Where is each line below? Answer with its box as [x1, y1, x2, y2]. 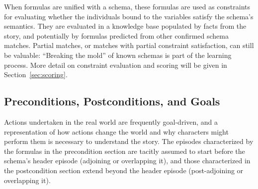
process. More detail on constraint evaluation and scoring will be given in [4, 59, 227, 70]
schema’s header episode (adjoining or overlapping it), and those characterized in [4, 155, 251, 166]
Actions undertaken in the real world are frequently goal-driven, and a [4, 116, 218, 127]
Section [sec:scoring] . [4, 69, 68, 80]
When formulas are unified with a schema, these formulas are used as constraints [4, 1, 251, 11]
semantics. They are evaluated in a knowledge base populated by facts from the [4, 21, 247, 31]
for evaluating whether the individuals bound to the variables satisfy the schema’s [4, 11, 254, 21]
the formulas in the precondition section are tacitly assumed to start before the [4, 145, 245, 156]
